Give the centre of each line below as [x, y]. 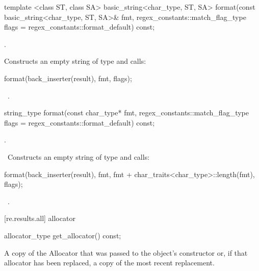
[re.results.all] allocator [40, 218]
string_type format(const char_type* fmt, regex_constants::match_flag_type [126, 113]
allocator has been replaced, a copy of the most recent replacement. [109, 263]
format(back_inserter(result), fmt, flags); [68, 78]
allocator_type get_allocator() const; [63, 235]
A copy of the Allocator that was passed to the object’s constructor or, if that [126, 252]
